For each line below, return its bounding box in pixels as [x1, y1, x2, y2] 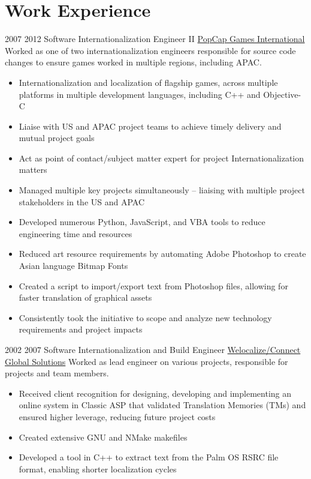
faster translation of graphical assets [19, 291, 152, 304]
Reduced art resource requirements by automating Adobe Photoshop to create [19, 247, 306, 260]
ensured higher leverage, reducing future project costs [19, 410, 216, 423]
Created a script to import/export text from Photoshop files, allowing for [19, 279, 288, 292]
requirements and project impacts [19, 323, 143, 336]
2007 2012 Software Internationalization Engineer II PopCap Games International [5, 32, 305, 45]
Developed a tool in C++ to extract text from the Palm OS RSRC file [19, 451, 279, 463]
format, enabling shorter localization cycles [19, 462, 177, 475]
